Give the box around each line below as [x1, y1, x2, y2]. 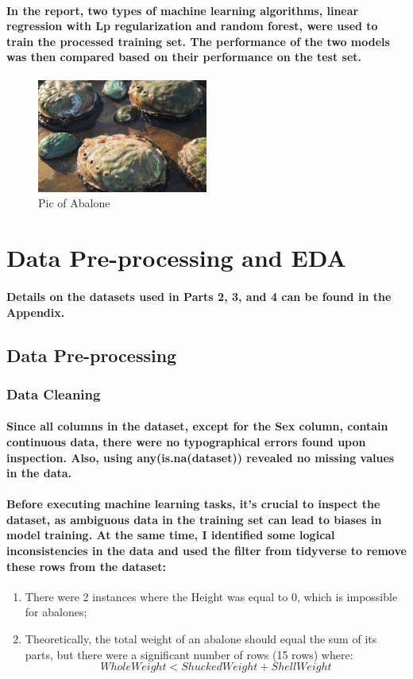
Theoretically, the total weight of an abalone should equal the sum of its [25, 631, 377, 647]
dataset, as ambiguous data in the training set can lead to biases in [6, 511, 382, 527]
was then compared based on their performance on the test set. [6, 48, 362, 65]
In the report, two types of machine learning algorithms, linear [6, 2, 359, 18]
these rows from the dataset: [6, 557, 166, 574]
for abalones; [25, 604, 87, 620]
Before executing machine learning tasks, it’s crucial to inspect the [6, 496, 380, 512]
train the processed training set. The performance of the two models [6, 33, 390, 49]
